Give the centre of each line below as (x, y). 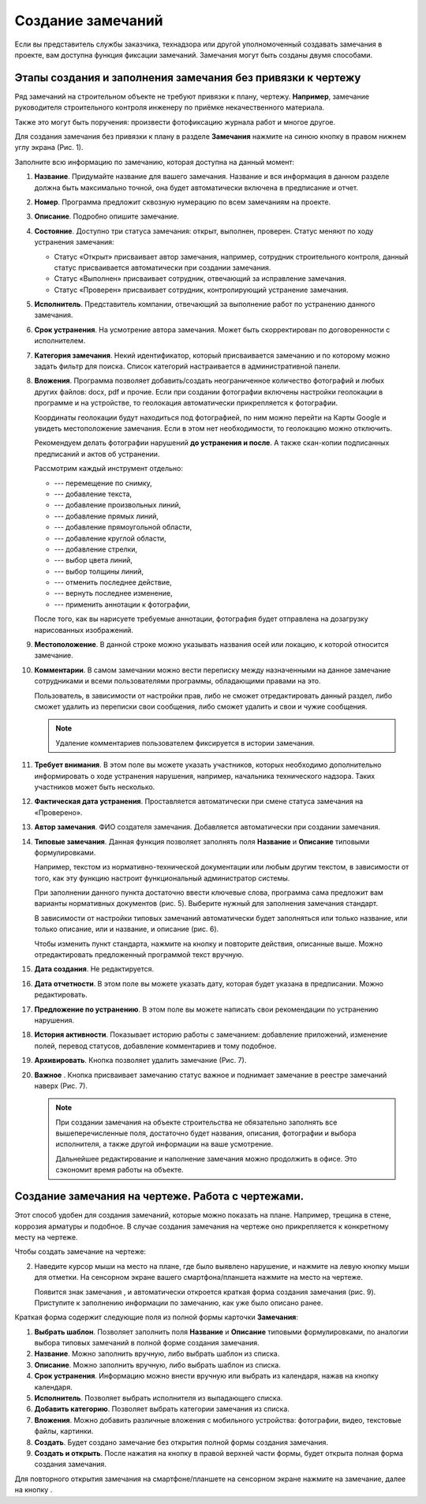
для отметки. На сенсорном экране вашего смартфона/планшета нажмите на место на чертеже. (198, 1278)
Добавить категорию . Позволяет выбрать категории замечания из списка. (162, 1409)
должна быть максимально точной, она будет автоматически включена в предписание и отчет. (196, 187)
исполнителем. (60, 341)
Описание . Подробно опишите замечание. (106, 216)
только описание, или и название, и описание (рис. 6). (127, 929)
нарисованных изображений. (84, 630)
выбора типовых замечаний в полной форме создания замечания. (147, 1343)
